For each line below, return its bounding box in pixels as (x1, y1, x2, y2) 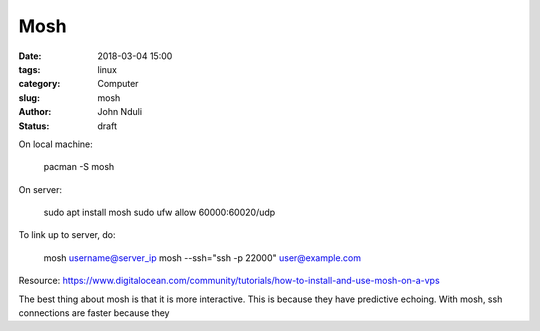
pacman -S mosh (43, 161, 115, 173)
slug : (18, 91, 40, 104)
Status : (18, 120, 50, 132)
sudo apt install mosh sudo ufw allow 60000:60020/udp (43, 206, 276, 219)
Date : (18, 50, 42, 62)
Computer (97, 78, 139, 90)
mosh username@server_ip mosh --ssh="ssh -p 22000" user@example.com (43, 251, 362, 264)
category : (18, 78, 61, 90)
